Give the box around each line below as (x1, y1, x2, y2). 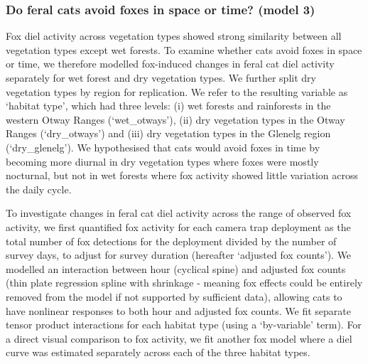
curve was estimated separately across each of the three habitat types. (6, 345, 310, 360)
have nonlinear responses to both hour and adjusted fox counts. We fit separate (6, 303, 351, 318)
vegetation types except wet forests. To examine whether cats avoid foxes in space (6, 42, 362, 57)
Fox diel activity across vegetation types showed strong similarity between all (6, 28, 342, 43)
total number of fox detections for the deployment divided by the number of (6, 233, 337, 248)
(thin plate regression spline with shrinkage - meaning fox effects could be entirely (6, 275, 363, 290)
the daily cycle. (6, 181, 72, 196)
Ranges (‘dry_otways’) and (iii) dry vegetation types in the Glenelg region (6, 126, 331, 141)
